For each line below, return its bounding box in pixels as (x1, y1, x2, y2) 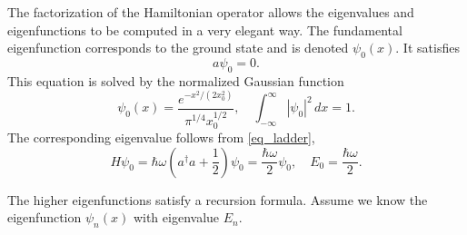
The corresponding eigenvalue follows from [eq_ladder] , (7, 128, 315, 147)
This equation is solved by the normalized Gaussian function (7, 71, 344, 90)
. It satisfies (395, 38, 460, 57)
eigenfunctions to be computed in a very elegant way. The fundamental (7, 20, 402, 39)
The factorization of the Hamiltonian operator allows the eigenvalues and (7, 3, 414, 21)
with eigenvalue (133, 208, 220, 227)
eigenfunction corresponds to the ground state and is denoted (7, 38, 349, 57)
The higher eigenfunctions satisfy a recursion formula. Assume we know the (7, 190, 428, 209)
